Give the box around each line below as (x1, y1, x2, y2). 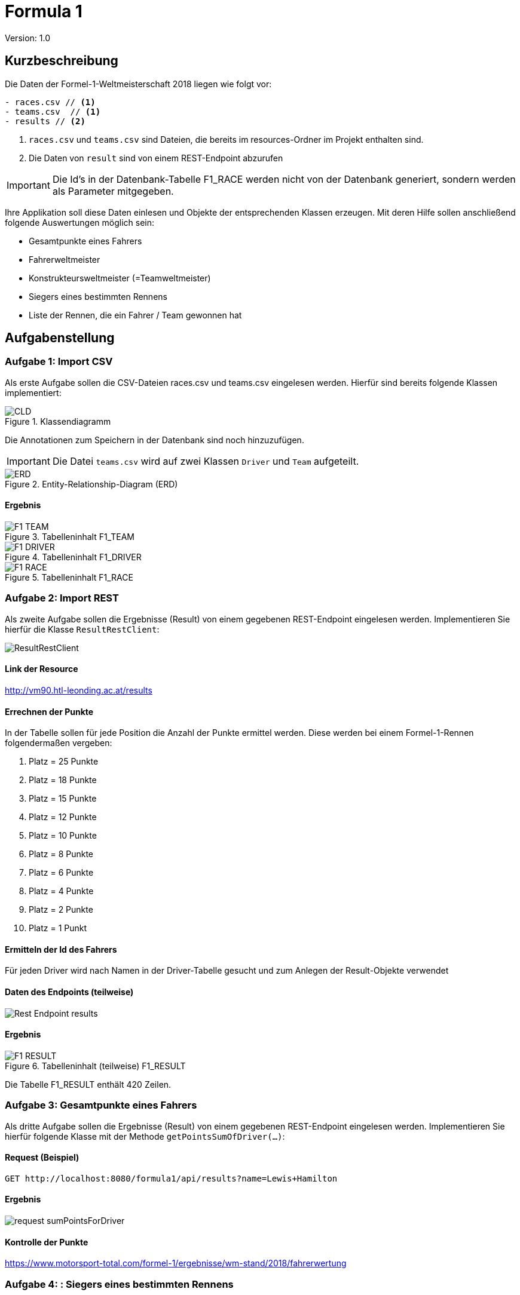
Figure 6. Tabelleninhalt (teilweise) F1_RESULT (5, 1060, 186, 1071)
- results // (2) (5, 116, 85, 126)
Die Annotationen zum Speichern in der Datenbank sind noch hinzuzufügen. (5, 434, 304, 445)
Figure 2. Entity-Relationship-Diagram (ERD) (5, 478, 178, 489)
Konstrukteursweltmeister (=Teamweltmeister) (29, 272, 211, 283)
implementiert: (5, 387, 62, 398)
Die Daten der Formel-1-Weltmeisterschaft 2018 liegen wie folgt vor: (5, 78, 272, 89)
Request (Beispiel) (5, 1152, 79, 1163)
